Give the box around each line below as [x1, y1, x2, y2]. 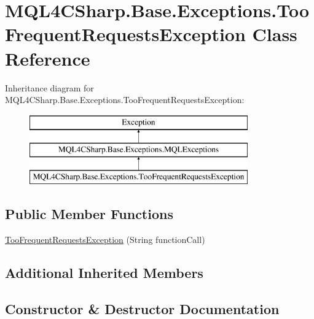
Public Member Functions [5, 204, 173, 223]
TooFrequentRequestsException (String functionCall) [5, 233, 205, 245]
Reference [5, 45, 90, 71]
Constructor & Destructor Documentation [5, 299, 280, 318]
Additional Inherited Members [5, 263, 203, 282]
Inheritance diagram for [5, 81, 94, 94]
